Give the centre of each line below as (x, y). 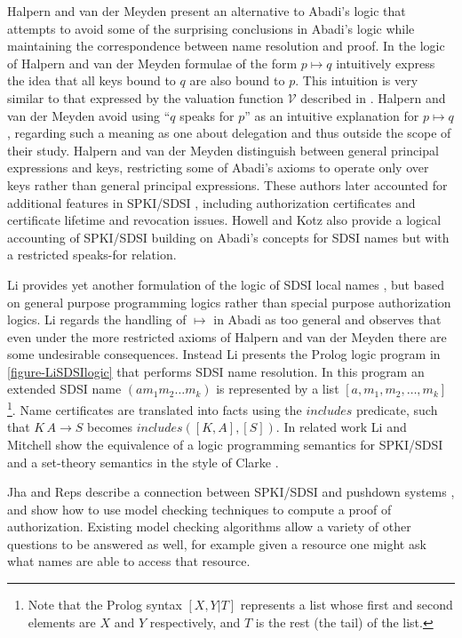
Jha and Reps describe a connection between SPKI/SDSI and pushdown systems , (231, 492)
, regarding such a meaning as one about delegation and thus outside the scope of (229, 133)
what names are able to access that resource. (129, 561)
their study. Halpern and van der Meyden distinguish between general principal (223, 150)
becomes (110, 427)
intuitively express (386, 63)
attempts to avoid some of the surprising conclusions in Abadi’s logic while (211, 28)
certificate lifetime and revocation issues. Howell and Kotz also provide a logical (224, 220)
